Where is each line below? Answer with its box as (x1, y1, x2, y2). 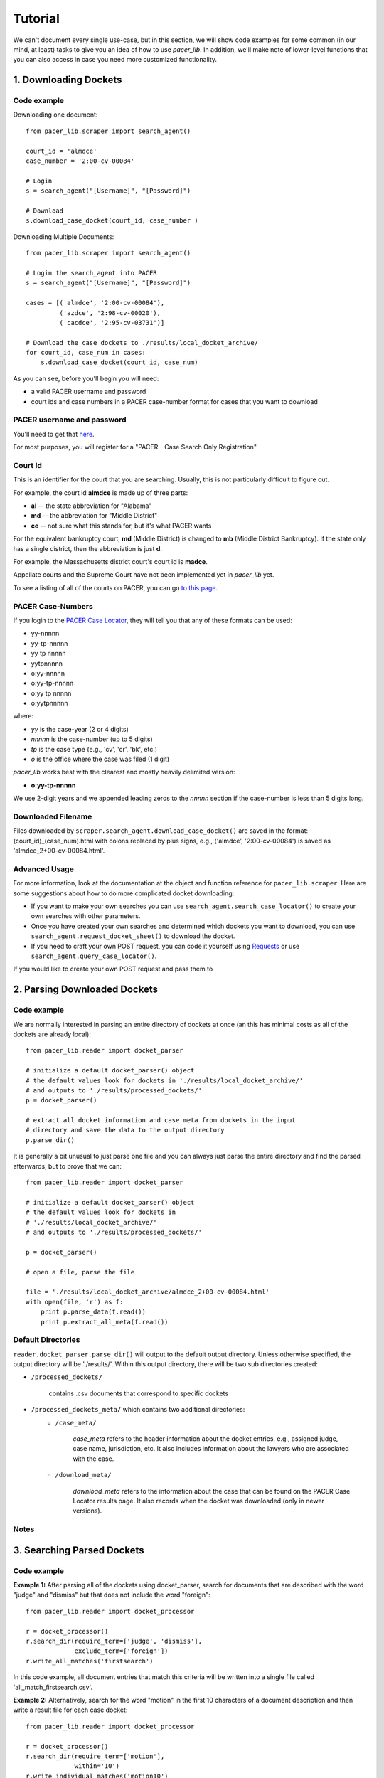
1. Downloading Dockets (13, 74, 122, 86)
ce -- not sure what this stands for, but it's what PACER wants (31, 521, 212, 530)
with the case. (73, 1454, 114, 1463)
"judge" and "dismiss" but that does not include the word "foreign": (13, 1590, 211, 1599)
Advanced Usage (13, 864, 74, 874)
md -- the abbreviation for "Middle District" (31, 511, 158, 520)
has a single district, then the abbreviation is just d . (13, 544, 163, 553)
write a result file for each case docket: (13, 1705, 128, 1714)
